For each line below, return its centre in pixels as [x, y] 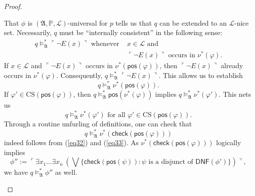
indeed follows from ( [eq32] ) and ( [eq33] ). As [71, 142]
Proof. [13, 6]
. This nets [235, 94]
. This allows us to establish [201, 75]
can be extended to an [193, 22]
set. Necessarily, [28, 32]
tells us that [134, 22]
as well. [66, 172]
